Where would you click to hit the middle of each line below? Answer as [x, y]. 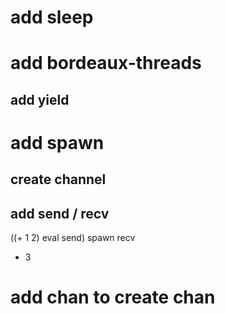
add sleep [52, 17]
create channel [58, 179]
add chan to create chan [113, 297]
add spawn [57, 142]
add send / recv [60, 213]
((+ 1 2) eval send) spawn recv [73, 238]
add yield [40, 99]
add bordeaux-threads [106, 63]
